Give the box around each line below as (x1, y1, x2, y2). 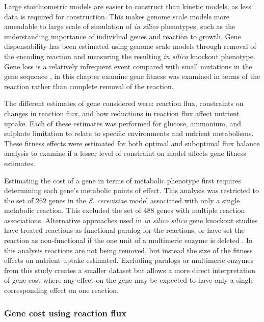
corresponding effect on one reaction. (4, 285, 119, 296)
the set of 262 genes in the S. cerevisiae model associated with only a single (4, 195, 240, 205)
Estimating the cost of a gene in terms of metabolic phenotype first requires (4, 175, 241, 185)
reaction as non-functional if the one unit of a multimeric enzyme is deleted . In (4, 235, 253, 246)
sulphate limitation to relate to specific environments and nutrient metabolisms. (4, 128, 254, 139)
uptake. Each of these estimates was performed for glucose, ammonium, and (4, 118, 241, 128)
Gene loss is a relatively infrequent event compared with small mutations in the (4, 61, 252, 71)
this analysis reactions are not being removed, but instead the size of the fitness (4, 245, 253, 255)
